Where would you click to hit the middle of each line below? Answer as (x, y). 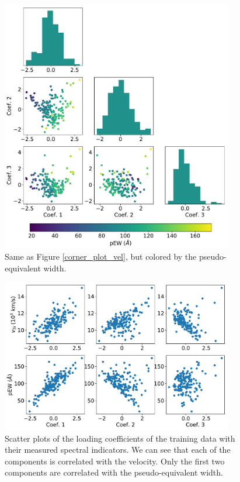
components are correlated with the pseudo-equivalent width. (114, 472)
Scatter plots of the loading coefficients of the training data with (120, 438)
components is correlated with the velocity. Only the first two (115, 461)
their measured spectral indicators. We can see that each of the (118, 450)
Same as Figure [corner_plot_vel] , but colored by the (101, 257)
